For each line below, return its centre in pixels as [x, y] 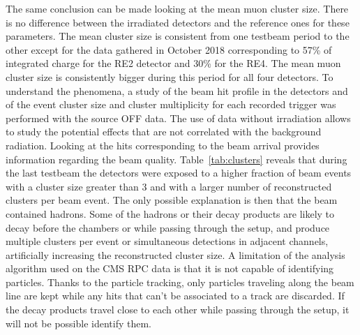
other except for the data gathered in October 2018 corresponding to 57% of [169, 49]
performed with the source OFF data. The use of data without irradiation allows [178, 118]
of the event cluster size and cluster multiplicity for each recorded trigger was [171, 104]
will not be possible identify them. [79, 323]
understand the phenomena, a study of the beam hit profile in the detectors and [177, 90]
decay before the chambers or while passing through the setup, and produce [168, 227]
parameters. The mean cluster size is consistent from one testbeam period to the [178, 36]
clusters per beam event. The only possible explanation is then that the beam [172, 200]
